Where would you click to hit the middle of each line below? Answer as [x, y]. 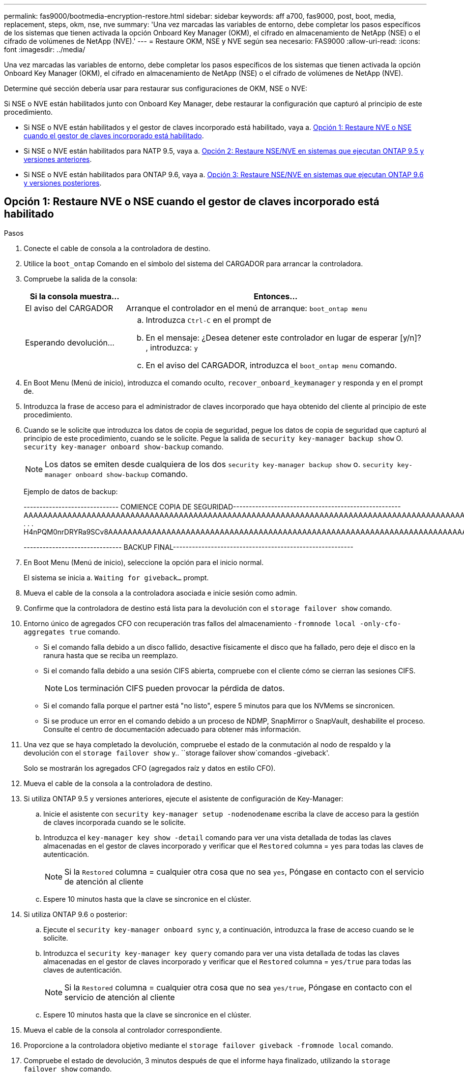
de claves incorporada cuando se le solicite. [115, 822]
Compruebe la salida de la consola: [81, 279]
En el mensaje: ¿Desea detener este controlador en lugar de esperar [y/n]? [283, 337]
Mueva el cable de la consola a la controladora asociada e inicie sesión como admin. [160, 593]
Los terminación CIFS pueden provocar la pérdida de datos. [175, 688]
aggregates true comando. [72, 632]
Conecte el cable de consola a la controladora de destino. [117, 248]
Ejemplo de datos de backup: [71, 491]
